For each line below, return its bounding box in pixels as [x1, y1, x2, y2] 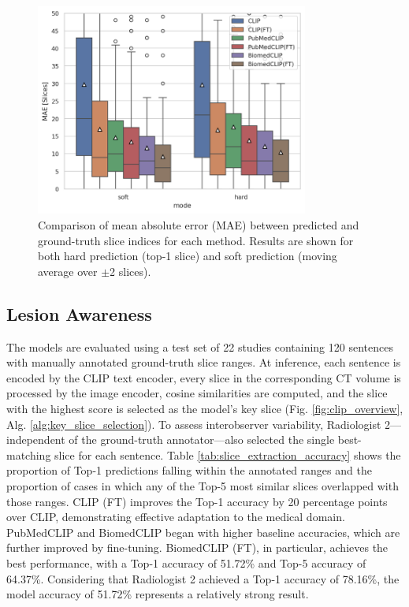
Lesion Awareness [6, 301, 152, 326]
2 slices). [110, 263, 151, 279]
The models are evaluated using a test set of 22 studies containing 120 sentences [6, 338, 393, 355]
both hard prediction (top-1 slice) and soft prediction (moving [38, 248, 337, 264]
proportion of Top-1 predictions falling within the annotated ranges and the [6, 462, 372, 479]
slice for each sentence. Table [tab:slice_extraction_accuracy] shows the [54, 446, 401, 463]
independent [6, 431, 65, 448]
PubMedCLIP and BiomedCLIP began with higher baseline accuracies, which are [6, 523, 400, 540]
